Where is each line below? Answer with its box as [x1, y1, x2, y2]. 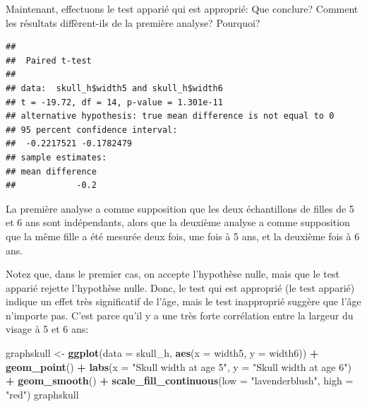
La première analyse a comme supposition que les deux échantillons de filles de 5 [6, 201, 354, 216]
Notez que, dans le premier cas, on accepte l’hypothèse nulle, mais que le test [6, 266, 339, 281]
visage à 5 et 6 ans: [6, 322, 89, 336]
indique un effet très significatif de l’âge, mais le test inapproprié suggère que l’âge [6, 294, 361, 309]
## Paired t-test [6, 55, 92, 66]
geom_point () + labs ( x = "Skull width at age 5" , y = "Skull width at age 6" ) [6, 359, 351, 374]
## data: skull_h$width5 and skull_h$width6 [6, 83, 223, 93]
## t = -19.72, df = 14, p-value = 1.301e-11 [6, 97, 223, 107]
